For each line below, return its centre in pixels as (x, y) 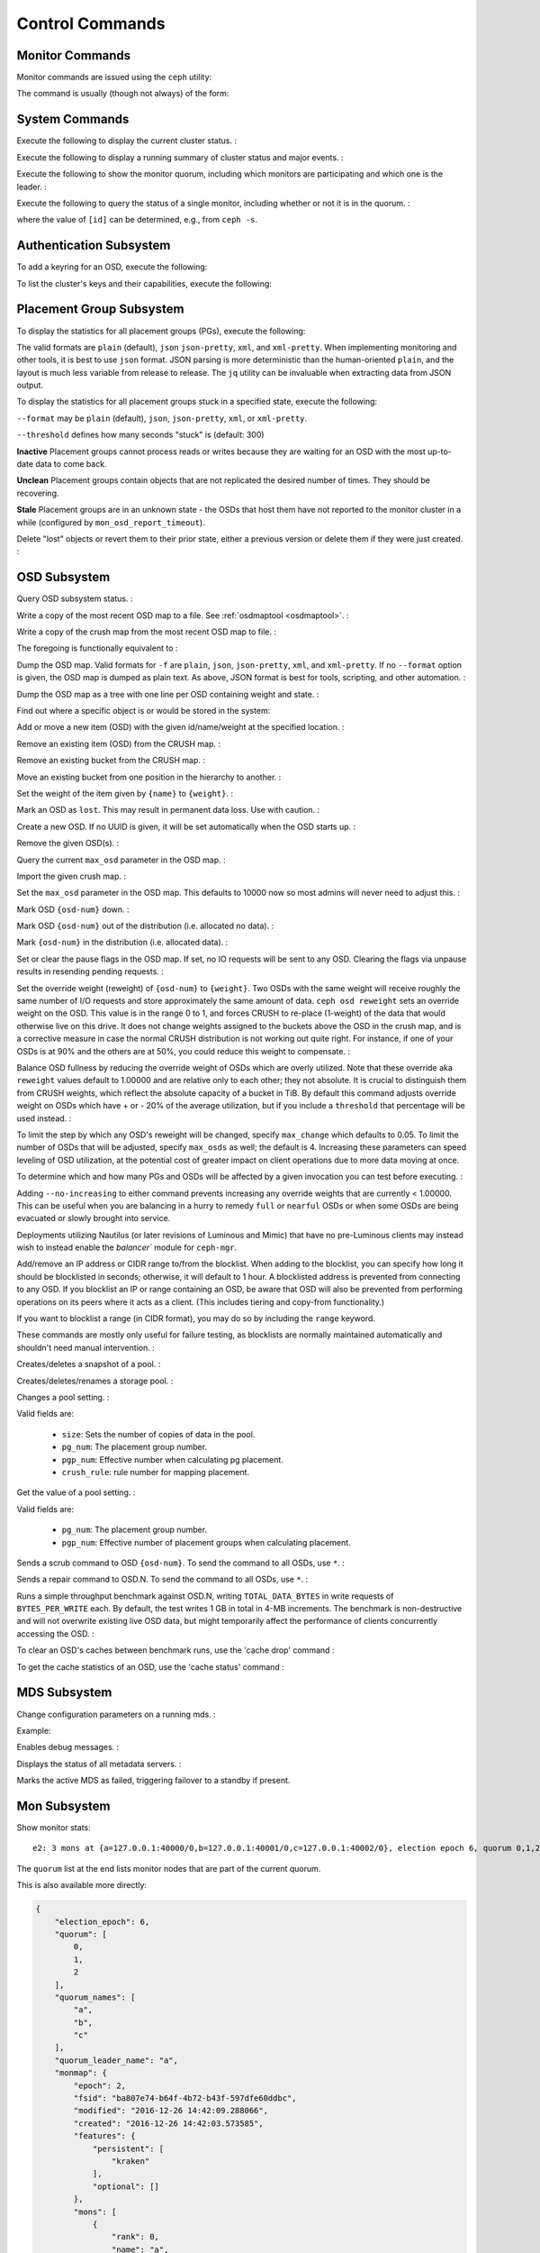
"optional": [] (126, 2186)
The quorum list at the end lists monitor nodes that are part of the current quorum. (169, 1868)
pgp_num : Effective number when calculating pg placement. (172, 1459)
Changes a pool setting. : (63, 1397)
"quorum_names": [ (95, 1997)
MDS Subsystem (64, 1693)
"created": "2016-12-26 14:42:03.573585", (169, 2123)
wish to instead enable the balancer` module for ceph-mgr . (127, 1247)
